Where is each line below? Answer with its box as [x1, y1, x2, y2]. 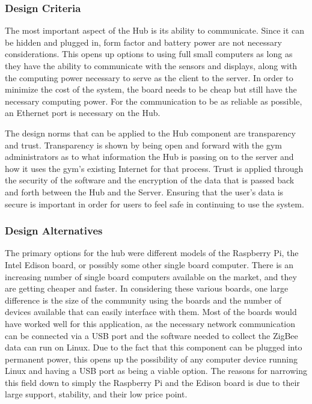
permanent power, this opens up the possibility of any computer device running [5, 352, 298, 365]
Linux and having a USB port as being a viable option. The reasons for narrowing [5, 364, 307, 377]
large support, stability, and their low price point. [5, 388, 188, 400]
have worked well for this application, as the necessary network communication [5, 317, 296, 329]
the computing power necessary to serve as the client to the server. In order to [5, 71, 293, 84]
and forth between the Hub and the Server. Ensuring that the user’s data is [5, 185, 284, 198]
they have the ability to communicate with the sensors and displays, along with [5, 60, 298, 72]
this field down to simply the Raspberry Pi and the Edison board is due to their [5, 376, 300, 388]
